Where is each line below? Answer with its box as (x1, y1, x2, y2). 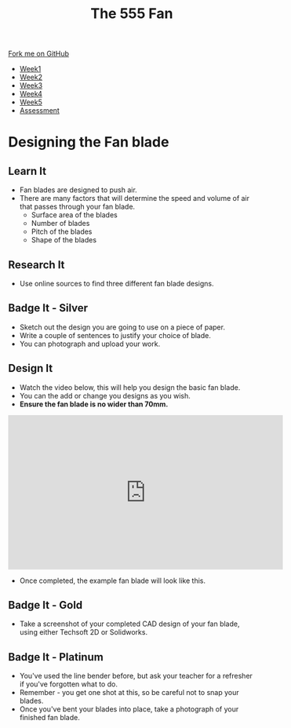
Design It (8, 362, 53, 375)
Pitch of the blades (31, 227, 93, 236)
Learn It (8, 164, 47, 177)
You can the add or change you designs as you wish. (19, 391, 191, 400)
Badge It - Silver (8, 301, 89, 315)
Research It (8, 258, 65, 271)
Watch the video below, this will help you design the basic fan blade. (19, 382, 241, 392)
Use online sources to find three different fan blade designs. (19, 279, 214, 288)
